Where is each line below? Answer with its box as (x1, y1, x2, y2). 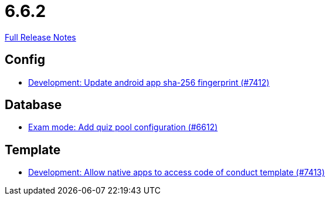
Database (5, 97, 62, 113)
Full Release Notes (5, 32, 76, 42)
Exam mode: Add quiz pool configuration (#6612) (28, 122, 218, 133)
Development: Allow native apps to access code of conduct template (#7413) (28, 167, 325, 178)
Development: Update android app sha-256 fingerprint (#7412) (28, 77, 270, 87)
